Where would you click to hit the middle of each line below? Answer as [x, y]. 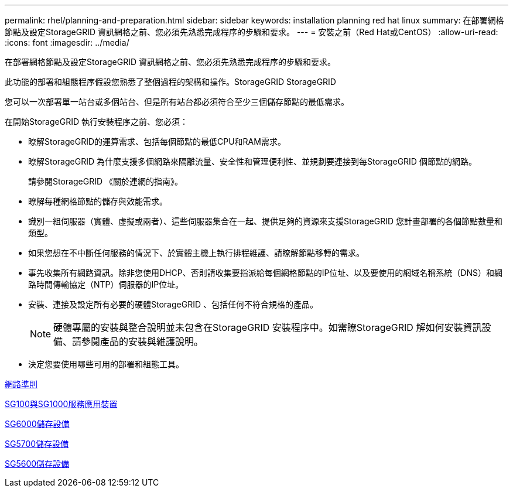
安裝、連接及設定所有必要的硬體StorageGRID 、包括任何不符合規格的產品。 [173, 304]
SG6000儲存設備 [37, 424]
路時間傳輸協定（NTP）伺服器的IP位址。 [106, 284]
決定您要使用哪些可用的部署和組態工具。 [106, 364]
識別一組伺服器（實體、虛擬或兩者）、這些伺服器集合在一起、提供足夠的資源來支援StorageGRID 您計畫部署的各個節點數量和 [265, 221]
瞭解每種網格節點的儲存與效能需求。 [98, 201]
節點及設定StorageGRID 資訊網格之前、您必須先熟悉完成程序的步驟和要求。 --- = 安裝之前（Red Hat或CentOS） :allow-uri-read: [252, 32]
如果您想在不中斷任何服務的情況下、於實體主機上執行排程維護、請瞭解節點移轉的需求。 [196, 253]
